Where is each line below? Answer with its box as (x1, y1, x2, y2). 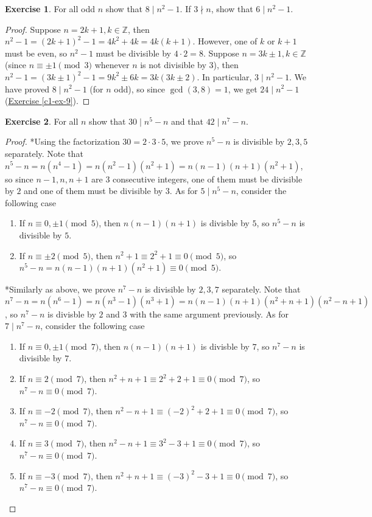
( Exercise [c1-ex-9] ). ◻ (5, 94, 90, 107)
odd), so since (114, 82, 166, 95)
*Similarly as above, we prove (5, 283, 115, 296)
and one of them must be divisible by (24, 184, 163, 197)
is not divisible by (140, 58, 206, 71)
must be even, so (5, 46, 68, 59)
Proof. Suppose (5, 23, 61, 35)
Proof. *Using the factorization (5, 135, 120, 148)
